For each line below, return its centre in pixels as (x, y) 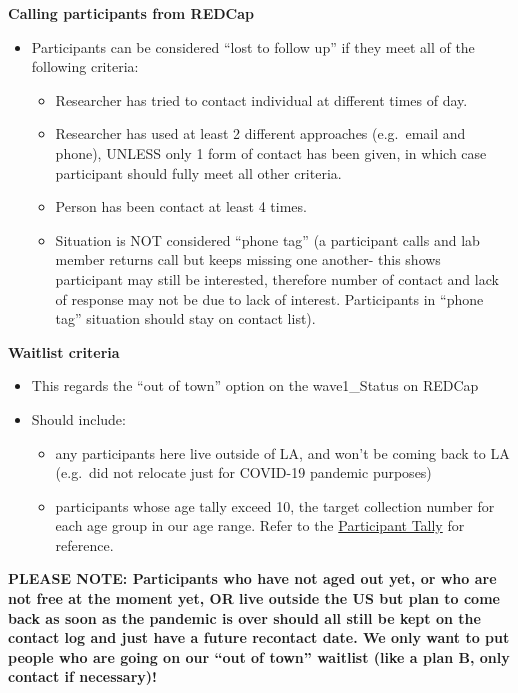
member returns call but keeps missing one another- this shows (248, 259)
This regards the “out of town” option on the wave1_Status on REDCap (255, 385)
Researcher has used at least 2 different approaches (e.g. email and (260, 133)
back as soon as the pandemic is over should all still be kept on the (244, 617)
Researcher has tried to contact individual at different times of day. (261, 99)
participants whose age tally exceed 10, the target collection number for (275, 505)
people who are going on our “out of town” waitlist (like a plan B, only (259, 656)
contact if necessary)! (82, 676)
